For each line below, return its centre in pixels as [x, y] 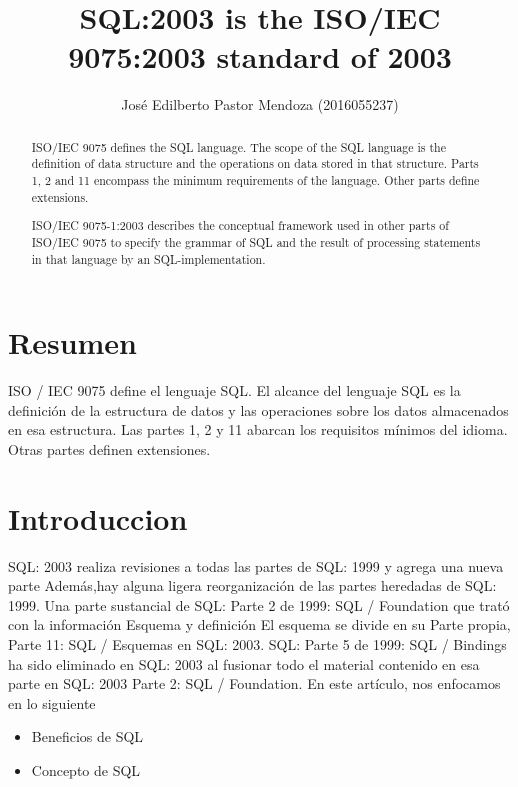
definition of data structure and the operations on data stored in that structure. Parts [255, 163]
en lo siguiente [52, 702]
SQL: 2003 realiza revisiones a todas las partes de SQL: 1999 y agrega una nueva [256, 565]
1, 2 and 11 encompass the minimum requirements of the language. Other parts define [255, 180]
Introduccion [98, 517]
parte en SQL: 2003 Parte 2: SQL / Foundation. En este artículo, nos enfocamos [254, 683]
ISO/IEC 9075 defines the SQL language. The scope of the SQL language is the [239, 146]
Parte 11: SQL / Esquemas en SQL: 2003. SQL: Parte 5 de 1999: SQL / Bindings [257, 644]
